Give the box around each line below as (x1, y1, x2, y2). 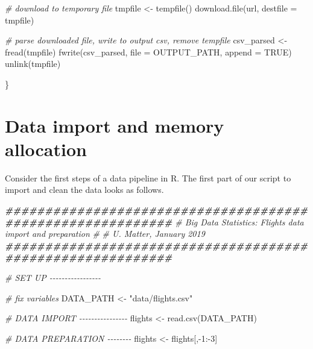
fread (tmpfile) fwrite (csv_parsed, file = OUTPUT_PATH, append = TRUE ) (5, 45, 292, 58)
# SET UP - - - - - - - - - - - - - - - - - (5, 271, 101, 284)
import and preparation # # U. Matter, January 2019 (5, 227, 205, 240)
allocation (5, 136, 87, 161)
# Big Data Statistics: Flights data (175, 215, 304, 228)
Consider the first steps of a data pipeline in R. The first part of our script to (5, 171, 291, 184)
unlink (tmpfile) (5, 57, 61, 70)
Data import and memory (5, 113, 224, 137)
